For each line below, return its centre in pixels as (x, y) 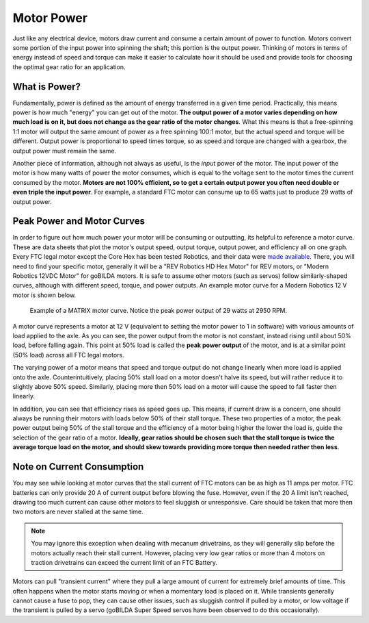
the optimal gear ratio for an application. (69, 67)
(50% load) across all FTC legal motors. (68, 355)
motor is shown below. (44, 295)
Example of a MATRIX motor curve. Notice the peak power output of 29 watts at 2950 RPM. (159, 311)
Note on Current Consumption (78, 467)
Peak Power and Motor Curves (79, 221)
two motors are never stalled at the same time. (78, 512)
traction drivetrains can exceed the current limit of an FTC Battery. (124, 562)
